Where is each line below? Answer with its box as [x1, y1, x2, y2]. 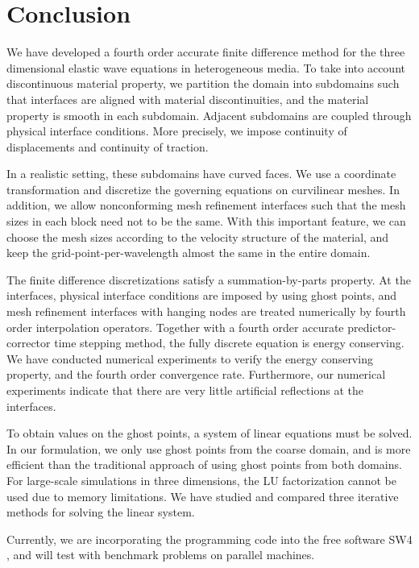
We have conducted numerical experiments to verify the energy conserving [6, 350, 373, 367]
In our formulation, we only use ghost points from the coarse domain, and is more [6, 440, 411, 457]
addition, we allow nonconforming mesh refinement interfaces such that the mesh [6, 197, 406, 214]
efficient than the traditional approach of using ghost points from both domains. [6, 456, 402, 473]
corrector [6, 334, 51, 351]
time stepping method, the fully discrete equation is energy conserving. [54, 334, 404, 351]
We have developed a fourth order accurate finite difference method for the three [6, 44, 405, 60]
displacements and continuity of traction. [6, 138, 209, 155]
